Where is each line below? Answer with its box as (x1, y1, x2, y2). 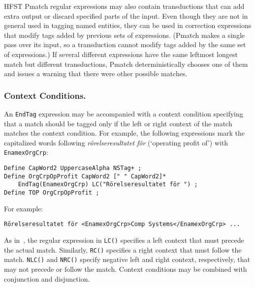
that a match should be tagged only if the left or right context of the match (4, 118, 232, 128)
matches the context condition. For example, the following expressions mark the (4, 128, 245, 138)
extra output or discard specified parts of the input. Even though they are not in (4, 10, 248, 21)
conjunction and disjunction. (4, 273, 90, 284)
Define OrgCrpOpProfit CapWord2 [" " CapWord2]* (4, 172, 166, 180)
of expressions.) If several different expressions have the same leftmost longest (4, 49, 238, 59)
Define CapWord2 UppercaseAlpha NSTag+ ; (4, 165, 142, 172)
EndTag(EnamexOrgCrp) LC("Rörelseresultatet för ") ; (18, 181, 198, 188)
